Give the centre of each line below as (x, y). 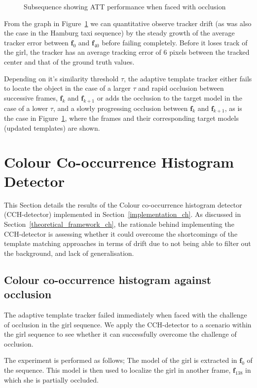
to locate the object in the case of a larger (67, 88)
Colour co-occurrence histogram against (108, 279)
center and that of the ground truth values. (69, 61)
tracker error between (36, 42)
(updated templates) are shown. (52, 127)
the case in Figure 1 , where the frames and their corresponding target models (121, 118)
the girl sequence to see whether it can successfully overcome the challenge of (120, 334)
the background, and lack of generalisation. (69, 253)
